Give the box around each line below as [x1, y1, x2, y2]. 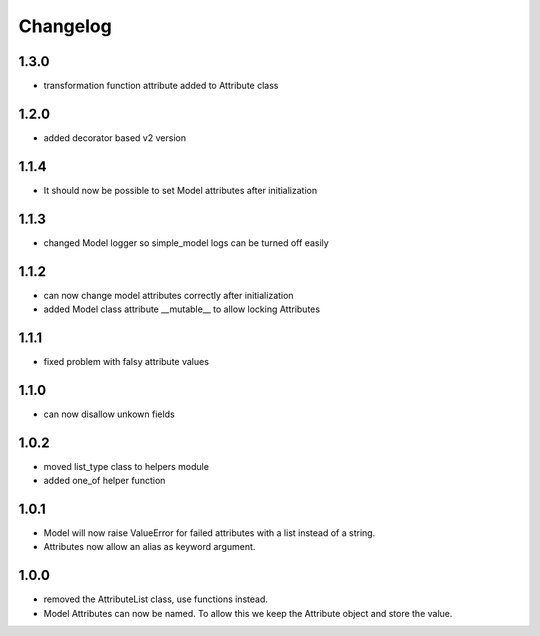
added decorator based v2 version [43, 131, 187, 144]
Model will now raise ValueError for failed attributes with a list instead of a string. [43, 527, 376, 539]
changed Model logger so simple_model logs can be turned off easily [43, 236, 329, 249]
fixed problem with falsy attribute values [43, 355, 210, 367]
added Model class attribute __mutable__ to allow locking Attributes [43, 303, 320, 315]
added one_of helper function [43, 475, 166, 487]
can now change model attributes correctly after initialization [43, 289, 294, 301]
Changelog [18, 15, 112, 37]
